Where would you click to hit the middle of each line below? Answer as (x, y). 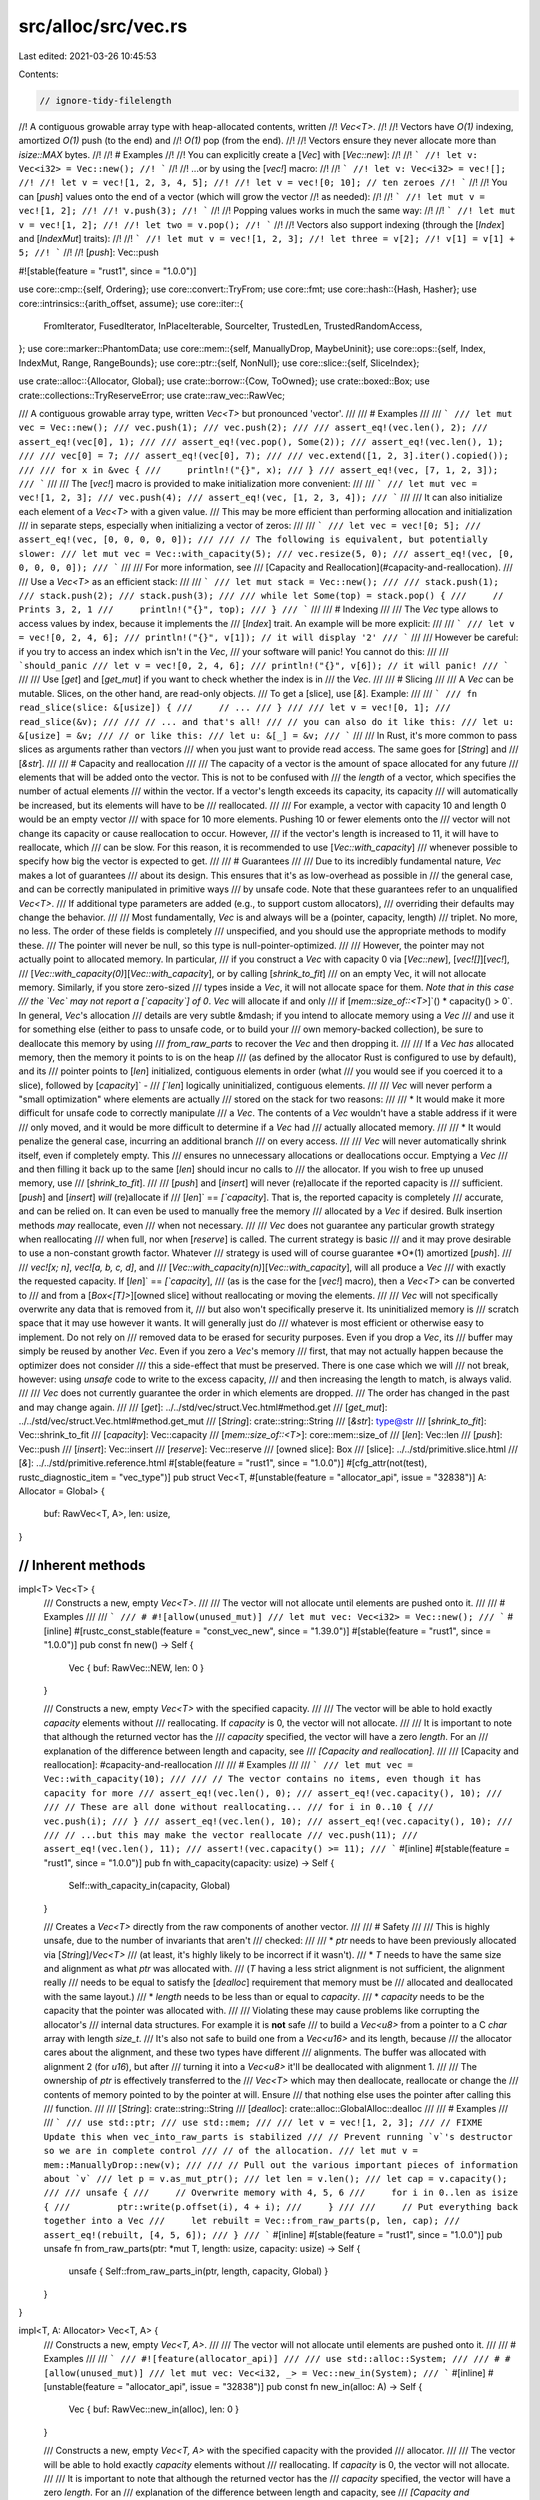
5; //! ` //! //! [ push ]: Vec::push (88, 252)
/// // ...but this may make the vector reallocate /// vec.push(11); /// (231, 1834)
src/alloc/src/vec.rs (103, 26)
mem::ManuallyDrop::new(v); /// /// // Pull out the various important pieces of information (281, 2164)
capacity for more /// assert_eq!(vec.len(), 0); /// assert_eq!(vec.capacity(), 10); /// (273, 1793)
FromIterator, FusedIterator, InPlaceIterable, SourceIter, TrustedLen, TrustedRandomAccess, (233, 326)
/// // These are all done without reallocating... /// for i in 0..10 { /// (238, 1807)
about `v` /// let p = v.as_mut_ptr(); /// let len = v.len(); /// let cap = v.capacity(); (275, 2178)
